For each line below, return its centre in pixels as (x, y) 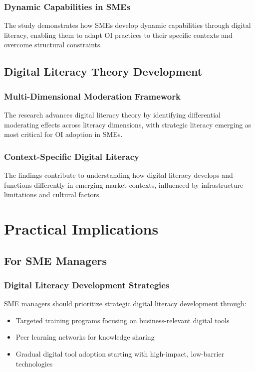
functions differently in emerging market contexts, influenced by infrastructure (124, 185)
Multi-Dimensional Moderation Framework (92, 96)
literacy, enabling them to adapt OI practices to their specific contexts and (118, 35)
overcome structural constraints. (53, 45)
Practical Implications (81, 228)
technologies (34, 363)
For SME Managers (55, 260)
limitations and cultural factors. (53, 194)
